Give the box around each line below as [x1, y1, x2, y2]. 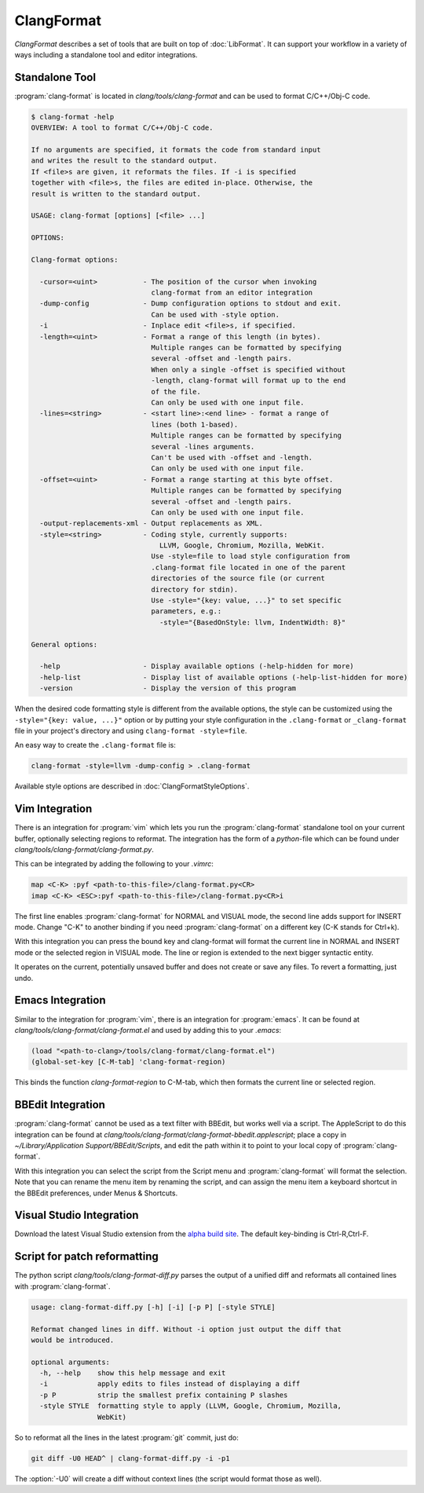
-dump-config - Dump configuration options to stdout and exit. [39, 299, 342, 308]
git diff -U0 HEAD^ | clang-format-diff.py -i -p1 [31, 1454, 231, 1462]
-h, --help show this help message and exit [39, 1369, 226, 1378]
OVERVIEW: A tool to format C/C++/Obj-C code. [31, 123, 214, 133]
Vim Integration [14, 802, 93, 816]
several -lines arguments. [151, 442, 255, 451]
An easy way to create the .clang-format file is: [14, 741, 177, 750]
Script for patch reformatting [14, 1250, 159, 1264]
